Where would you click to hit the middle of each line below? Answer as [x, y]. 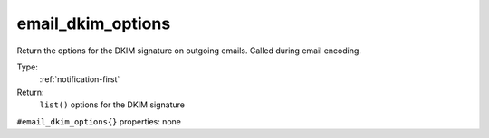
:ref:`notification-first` [80, 79]
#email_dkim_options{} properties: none [99, 121]
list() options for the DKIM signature [112, 105]
